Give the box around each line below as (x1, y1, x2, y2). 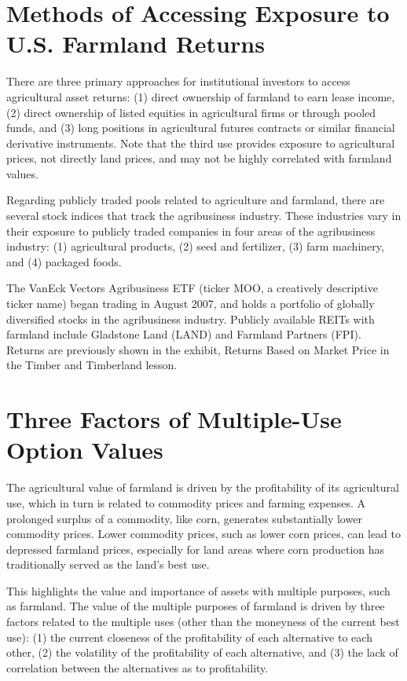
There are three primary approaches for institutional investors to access (6, 73, 350, 90)
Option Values (6, 434, 163, 466)
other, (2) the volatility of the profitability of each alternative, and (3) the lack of (6, 644, 398, 661)
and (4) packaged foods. (6, 253, 122, 269)
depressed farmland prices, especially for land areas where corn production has (6, 540, 385, 557)
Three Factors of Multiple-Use (6, 403, 342, 435)
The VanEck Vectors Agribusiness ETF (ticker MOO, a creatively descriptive (6, 280, 378, 296)
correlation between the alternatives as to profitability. (6, 659, 269, 676)
